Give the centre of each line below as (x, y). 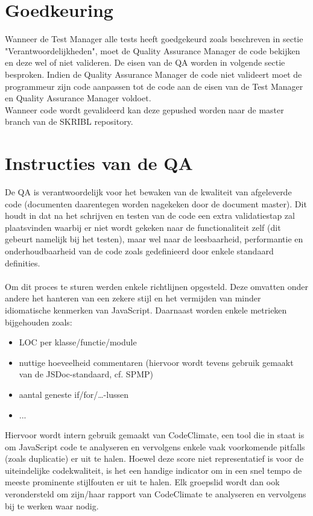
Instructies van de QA (99, 163)
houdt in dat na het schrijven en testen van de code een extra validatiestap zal (150, 216)
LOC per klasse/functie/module (78, 342)
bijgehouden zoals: (39, 322)
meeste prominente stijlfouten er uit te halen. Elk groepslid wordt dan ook (142, 482)
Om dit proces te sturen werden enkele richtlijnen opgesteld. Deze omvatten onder (157, 286)
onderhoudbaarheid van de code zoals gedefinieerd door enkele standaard (139, 250)
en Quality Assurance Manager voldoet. (78, 98)
